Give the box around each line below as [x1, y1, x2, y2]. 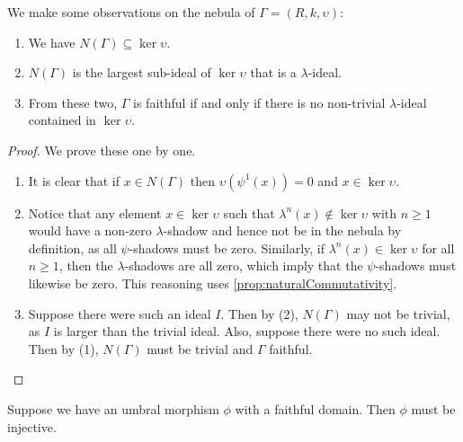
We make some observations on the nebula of [7, 3, 255, 21]
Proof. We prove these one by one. [7, 140, 196, 159]
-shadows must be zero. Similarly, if [129, 238, 325, 257]
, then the [58, 256, 113, 275]
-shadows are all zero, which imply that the [124, 256, 363, 275]
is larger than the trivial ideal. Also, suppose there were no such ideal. [53, 322, 441, 340]
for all [422, 238, 455, 257]
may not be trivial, [346, 304, 450, 323]
